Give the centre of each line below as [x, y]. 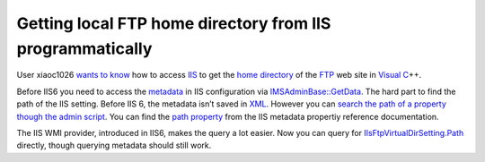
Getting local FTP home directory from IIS [174, 23]
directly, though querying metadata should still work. [114, 145]
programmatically [84, 48]
